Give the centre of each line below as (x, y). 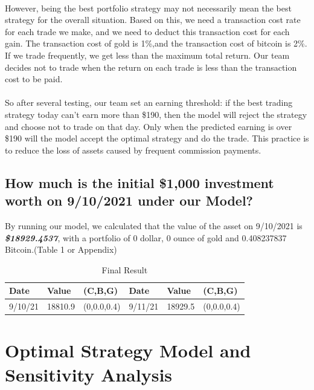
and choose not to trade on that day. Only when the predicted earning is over (149, 126)
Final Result (125, 269)
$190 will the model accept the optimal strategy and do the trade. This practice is (157, 138)
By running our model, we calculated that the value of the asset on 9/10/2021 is (154, 225)
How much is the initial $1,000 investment (139, 182)
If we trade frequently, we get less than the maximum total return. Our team (147, 55)
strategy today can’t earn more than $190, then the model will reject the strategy (156, 114)
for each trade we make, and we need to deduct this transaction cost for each (147, 31)
